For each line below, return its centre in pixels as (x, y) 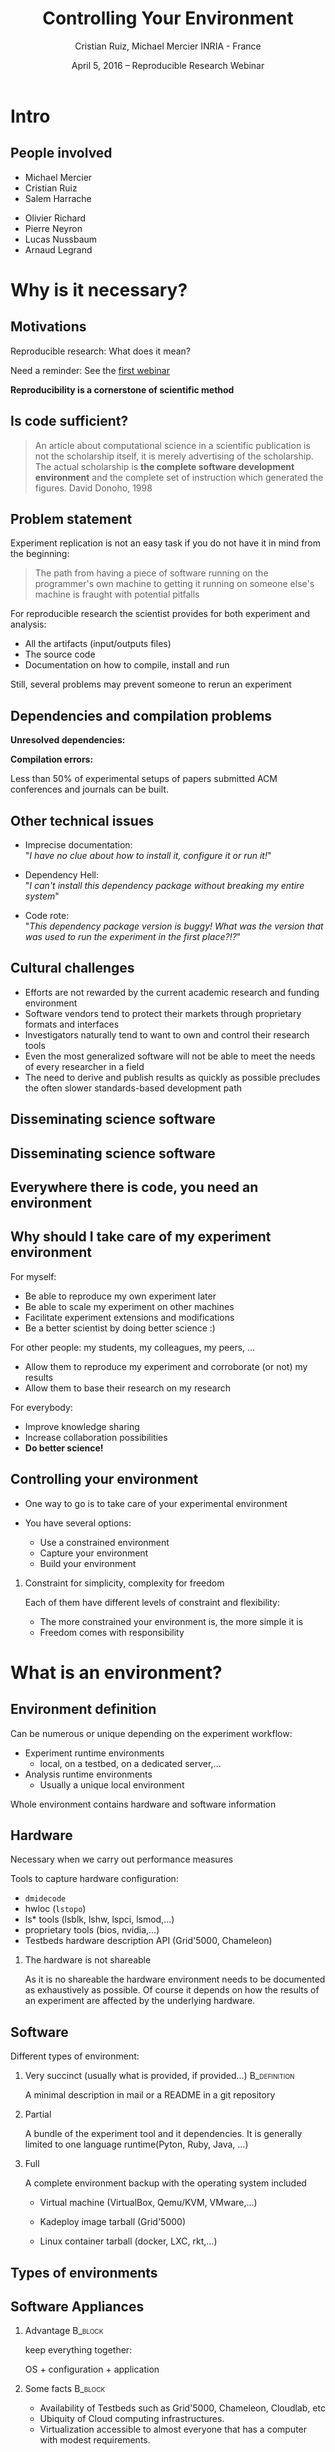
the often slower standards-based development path (133, 1088)
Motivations (48, 327)
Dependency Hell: (61, 875)
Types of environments (84, 2272)
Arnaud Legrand (58, 249)
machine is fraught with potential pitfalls (117, 594)
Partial (38, 2114)
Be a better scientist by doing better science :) (120, 1328)
